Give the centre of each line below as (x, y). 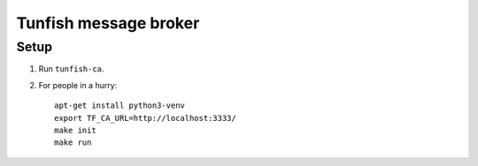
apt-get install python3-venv (120, 106)
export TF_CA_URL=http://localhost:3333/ (145, 118)
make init (75, 130)
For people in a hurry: (78, 85)
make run (73, 143)
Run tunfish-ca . (71, 69)
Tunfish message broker (108, 23)
